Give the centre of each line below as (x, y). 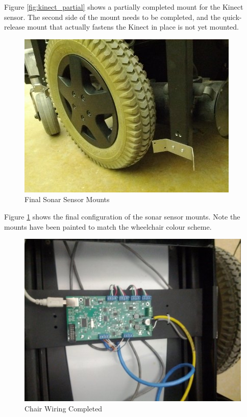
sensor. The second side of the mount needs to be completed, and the (112, 17)
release (15, 27)
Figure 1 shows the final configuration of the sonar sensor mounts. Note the (122, 216)
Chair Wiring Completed (64, 408)
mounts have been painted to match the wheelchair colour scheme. (108, 226)
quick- (232, 17)
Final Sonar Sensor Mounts (67, 199)
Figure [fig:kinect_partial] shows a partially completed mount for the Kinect (124, 7)
